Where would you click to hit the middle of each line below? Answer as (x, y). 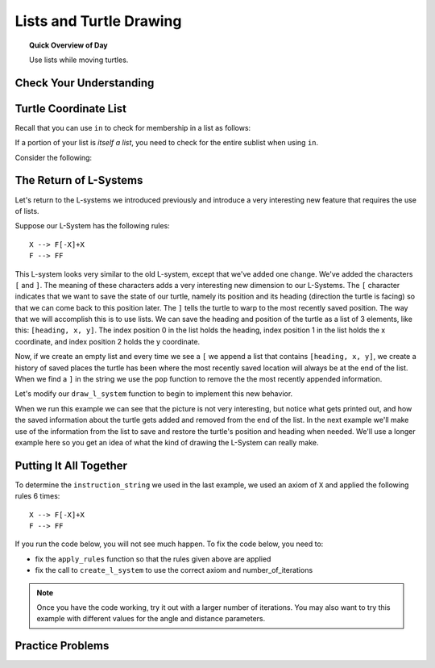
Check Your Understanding (85, 83)
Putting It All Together (71, 465)
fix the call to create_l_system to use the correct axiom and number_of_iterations (174, 570)
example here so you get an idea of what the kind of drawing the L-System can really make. (167, 442)
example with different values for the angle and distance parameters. (151, 619)
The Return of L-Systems (79, 180)
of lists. (27, 211)
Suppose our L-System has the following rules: (93, 226)
